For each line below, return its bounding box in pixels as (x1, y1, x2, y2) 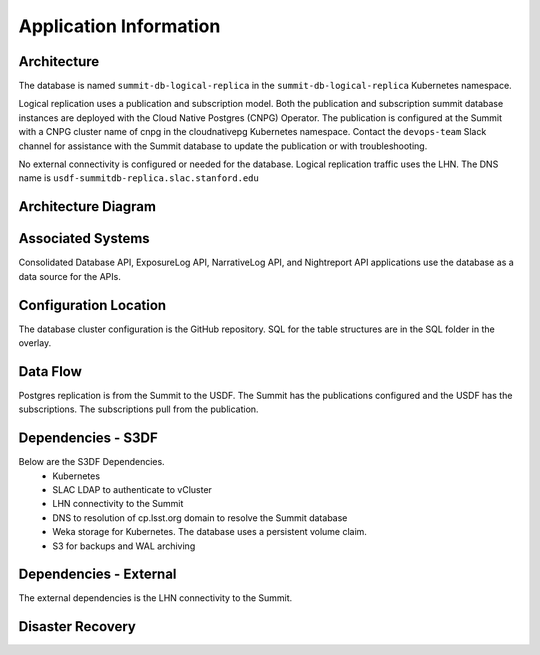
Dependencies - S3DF (18, 430, 159, 447)
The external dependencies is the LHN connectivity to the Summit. (18, 592, 293, 604)
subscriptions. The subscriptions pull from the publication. (18, 403, 259, 415)
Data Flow (18, 363, 82, 380)
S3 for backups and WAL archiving (52, 540, 196, 552)
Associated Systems (18, 230, 150, 247)
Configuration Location (18, 296, 167, 314)
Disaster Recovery (18, 618, 137, 635)
